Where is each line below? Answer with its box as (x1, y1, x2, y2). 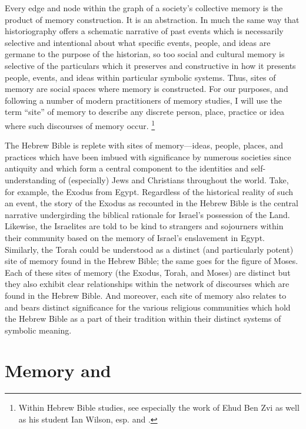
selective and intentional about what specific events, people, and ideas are (5, 36, 271, 48)
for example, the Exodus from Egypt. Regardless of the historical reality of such (5, 185, 294, 197)
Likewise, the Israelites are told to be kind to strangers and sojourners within (5, 220, 284, 232)
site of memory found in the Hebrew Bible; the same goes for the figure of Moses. (5, 255, 298, 267)
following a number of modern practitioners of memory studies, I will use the (5, 94, 282, 106)
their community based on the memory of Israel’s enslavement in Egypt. (5, 231, 265, 243)
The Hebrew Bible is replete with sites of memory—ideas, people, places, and (5, 139, 284, 151)
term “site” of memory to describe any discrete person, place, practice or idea (5, 105, 284, 118)
